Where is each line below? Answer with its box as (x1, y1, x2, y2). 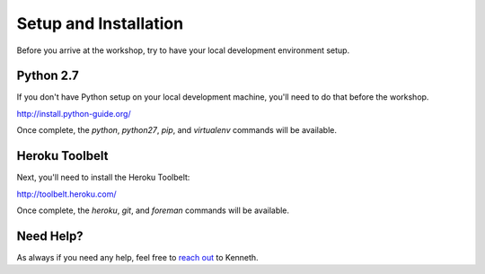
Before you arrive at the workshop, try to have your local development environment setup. (16, 45, 350, 56)
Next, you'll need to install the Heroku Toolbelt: (16, 172, 190, 183)
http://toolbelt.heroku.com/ (16, 189, 117, 199)
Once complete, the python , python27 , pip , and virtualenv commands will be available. (16, 125, 337, 136)
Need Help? (16, 228, 84, 243)
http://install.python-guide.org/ (16, 108, 131, 119)
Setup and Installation (16, 13, 184, 33)
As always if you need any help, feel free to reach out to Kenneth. (16, 252, 260, 262)
